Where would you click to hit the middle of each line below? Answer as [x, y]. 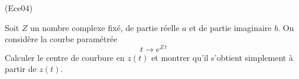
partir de [21, 69]
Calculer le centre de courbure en [65, 57]
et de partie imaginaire [230, 27]
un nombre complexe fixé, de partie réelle [105, 27]
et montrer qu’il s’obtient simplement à [222, 57]
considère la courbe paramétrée [61, 39]
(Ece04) [19, 8]
